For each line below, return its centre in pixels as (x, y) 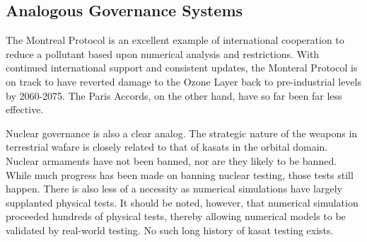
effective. (25, 109)
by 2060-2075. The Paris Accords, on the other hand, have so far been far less (174, 95)
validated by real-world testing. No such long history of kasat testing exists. (170, 230)
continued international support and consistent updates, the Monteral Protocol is (182, 68)
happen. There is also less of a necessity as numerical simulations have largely (174, 189)
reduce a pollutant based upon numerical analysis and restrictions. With (163, 53)
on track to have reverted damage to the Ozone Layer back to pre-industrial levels (183, 81)
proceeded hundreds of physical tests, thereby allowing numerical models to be (176, 216)
